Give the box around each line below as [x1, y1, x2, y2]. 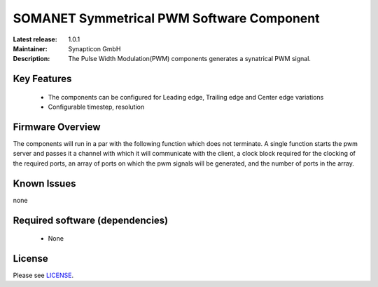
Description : [13, 55, 50, 63]
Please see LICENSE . [13, 271, 73, 280]
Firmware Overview [13, 121, 101, 133]
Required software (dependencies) [13, 214, 169, 226]
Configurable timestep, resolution [48, 102, 145, 112]
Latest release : [13, 35, 57, 44]
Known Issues [13, 178, 76, 189]
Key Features [13, 73, 72, 85]
